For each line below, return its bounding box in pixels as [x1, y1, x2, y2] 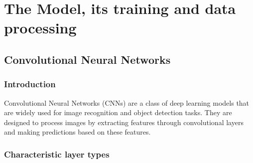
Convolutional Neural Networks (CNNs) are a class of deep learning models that [4, 97, 250, 108]
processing [4, 17, 77, 38]
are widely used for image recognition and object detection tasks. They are [4, 107, 232, 118]
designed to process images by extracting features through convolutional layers [4, 117, 244, 127]
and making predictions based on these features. [4, 127, 151, 137]
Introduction [4, 78, 56, 90]
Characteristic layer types [4, 148, 110, 160]
